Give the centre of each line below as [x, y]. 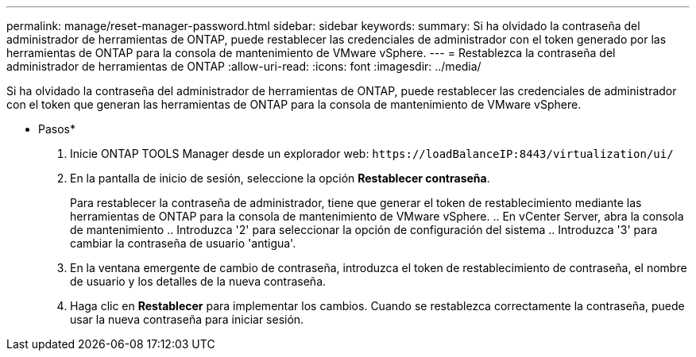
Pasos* [57, 129]
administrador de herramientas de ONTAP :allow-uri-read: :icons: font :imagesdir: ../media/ [244, 66]
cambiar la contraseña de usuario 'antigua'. [183, 243]
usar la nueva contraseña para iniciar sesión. [187, 319]
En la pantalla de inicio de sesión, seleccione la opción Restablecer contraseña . [280, 178]
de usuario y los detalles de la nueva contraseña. [198, 281]
